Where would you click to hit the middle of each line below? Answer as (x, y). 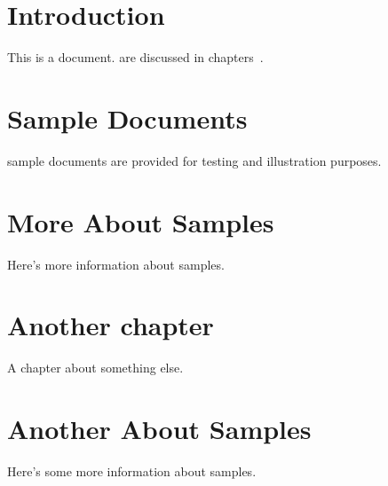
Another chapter (111, 325)
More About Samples (141, 221)
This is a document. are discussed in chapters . (135, 57)
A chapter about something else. (95, 368)
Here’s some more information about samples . (132, 471)
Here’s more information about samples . (116, 264)
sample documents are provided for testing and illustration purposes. (194, 160)
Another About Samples (159, 429)
